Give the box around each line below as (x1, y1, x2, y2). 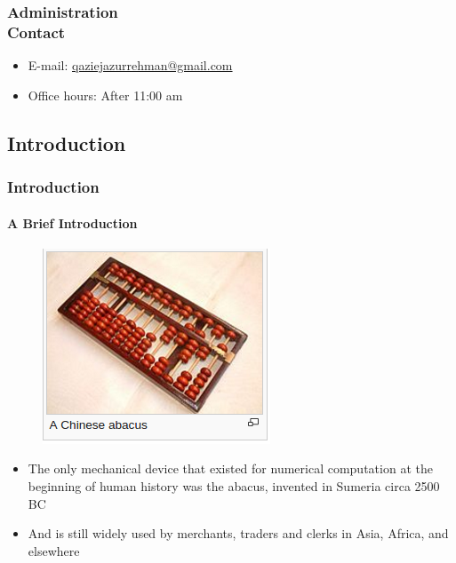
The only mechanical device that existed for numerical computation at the (28, 459, 433, 478)
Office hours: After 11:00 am (28, 85, 183, 104)
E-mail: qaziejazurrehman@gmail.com (28, 56, 233, 75)
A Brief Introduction (7, 213, 138, 232)
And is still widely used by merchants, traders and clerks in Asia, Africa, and (28, 524, 449, 543)
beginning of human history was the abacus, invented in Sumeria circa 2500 (28, 476, 440, 495)
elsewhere (28, 541, 80, 559)
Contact (7, 20, 66, 43)
